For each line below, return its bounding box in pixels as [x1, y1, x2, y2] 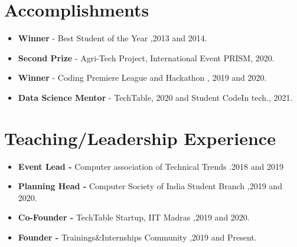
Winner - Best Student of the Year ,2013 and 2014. [18, 32, 207, 44]
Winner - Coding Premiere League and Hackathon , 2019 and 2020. [18, 71, 267, 84]
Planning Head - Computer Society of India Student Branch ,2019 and [18, 180, 282, 192]
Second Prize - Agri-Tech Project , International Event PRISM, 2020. [18, 51, 275, 64]
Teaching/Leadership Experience [4, 126, 276, 150]
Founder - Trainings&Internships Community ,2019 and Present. [18, 231, 257, 243]
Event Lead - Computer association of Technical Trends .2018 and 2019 [18, 160, 283, 172]
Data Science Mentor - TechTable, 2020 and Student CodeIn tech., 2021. [18, 91, 293, 103]
